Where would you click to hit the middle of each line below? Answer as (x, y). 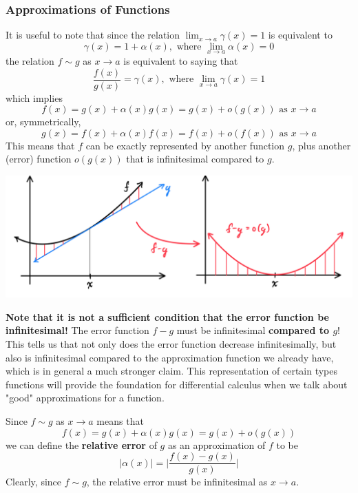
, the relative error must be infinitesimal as (177, 482)
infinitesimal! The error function (77, 330)
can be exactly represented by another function (185, 145)
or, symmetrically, (43, 122)
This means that (40, 145)
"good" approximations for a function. (85, 398)
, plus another (322, 145)
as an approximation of (217, 444)
